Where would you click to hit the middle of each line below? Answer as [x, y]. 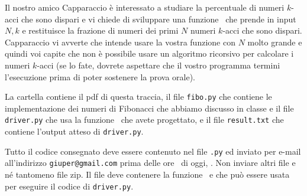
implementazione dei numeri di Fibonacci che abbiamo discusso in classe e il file [149, 108]
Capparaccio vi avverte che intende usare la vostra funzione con [120, 42]
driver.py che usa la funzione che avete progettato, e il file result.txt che [144, 120]
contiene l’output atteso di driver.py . [74, 131]
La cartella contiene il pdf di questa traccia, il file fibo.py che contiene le [138, 97]
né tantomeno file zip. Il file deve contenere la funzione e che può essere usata [147, 174]
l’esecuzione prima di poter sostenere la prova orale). [100, 76]
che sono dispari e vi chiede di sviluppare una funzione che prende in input [159, 19]
